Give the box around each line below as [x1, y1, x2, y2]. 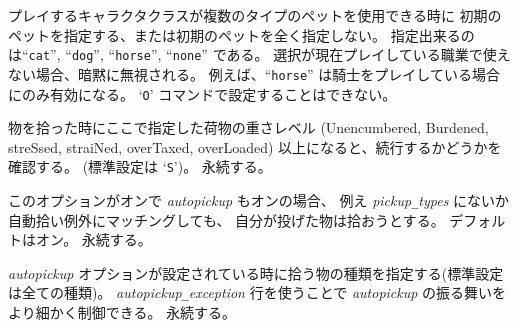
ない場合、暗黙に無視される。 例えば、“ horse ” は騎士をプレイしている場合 [8, 63, 500, 84]
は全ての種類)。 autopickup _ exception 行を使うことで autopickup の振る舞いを [8, 282, 507, 303]
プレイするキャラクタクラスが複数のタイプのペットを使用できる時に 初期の [8, 5, 502, 25]
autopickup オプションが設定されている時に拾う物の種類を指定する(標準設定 [8, 262, 504, 283]
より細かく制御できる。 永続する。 [8, 302, 237, 323]
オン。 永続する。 [35, 229, 152, 250]
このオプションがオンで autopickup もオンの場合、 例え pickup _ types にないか [8, 190, 510, 210]
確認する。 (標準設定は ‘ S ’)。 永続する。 [8, 156, 272, 177]
